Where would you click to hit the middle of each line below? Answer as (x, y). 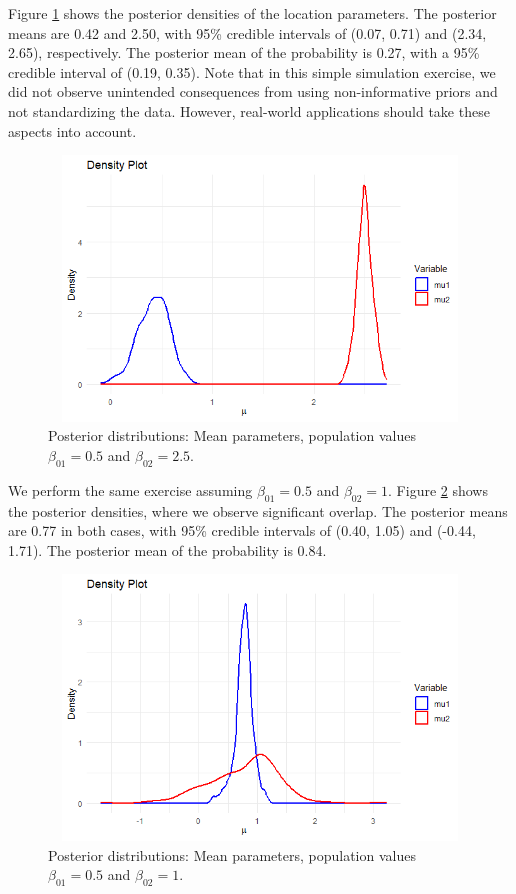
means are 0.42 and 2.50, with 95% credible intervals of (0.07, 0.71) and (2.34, (247, 32)
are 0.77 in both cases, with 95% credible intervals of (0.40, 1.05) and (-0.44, (242, 530)
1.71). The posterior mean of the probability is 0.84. (167, 549)
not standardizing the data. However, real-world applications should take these (249, 110)
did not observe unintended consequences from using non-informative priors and (253, 91)
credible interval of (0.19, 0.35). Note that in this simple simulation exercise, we (252, 71)
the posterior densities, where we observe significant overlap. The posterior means (258, 510)
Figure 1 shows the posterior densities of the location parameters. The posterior (252, 13)
